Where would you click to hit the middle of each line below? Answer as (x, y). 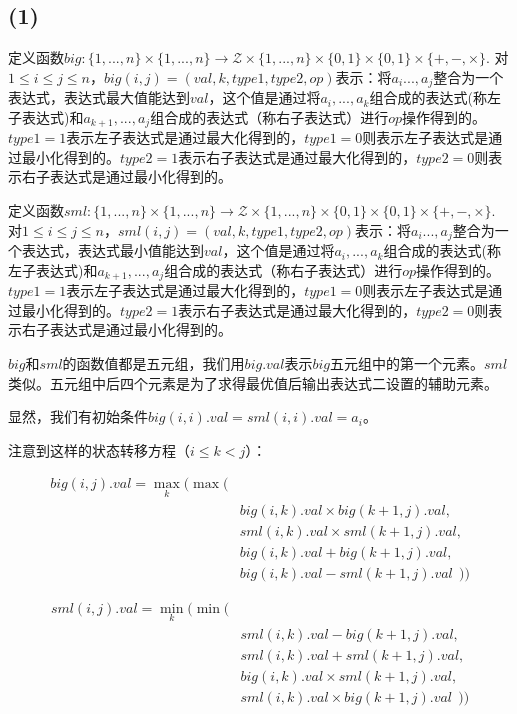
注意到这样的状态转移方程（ (99, 449)
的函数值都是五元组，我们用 (153, 362)
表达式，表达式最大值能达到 (99, 97)
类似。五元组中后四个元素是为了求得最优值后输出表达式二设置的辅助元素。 (253, 382)
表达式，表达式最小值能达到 (112, 250)
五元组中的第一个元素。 (407, 362)
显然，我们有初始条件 (78, 416)
